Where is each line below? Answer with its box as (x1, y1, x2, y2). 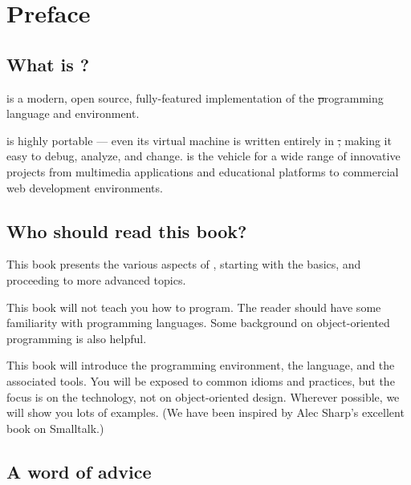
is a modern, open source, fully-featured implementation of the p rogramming (6, 89, 384, 106)
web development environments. (6, 179, 163, 196)
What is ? (6, 51, 90, 76)
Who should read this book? (6, 218, 247, 243)
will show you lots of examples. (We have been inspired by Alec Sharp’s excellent (6, 404, 405, 421)
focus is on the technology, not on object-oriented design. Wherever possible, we (6, 388, 400, 405)
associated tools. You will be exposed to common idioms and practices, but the (6, 372, 395, 389)
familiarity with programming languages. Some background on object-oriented (6, 314, 390, 331)
